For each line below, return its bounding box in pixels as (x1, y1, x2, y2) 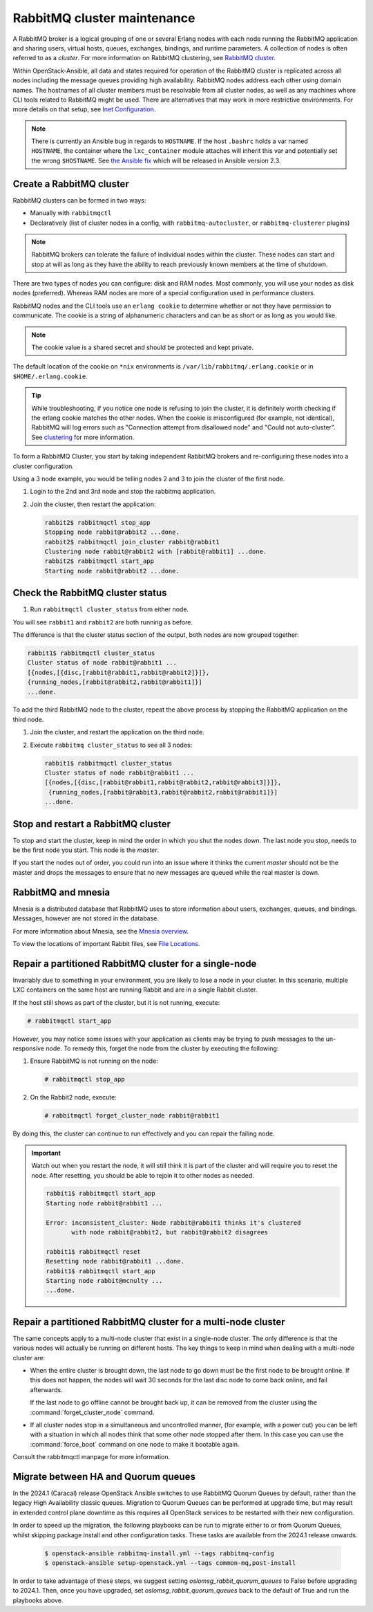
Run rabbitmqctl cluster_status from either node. (30, 605, 189, 613)
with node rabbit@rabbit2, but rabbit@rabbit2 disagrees (71, 1228, 269, 1236)
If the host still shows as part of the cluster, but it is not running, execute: (12, 998, 220, 1006)
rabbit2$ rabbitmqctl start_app (44, 557, 155, 565)
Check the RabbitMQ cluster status (12, 587, 167, 599)
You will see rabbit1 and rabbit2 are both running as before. (12, 618, 193, 626)
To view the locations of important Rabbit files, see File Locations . (12, 939, 200, 947)
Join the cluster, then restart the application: (30, 500, 156, 508)
